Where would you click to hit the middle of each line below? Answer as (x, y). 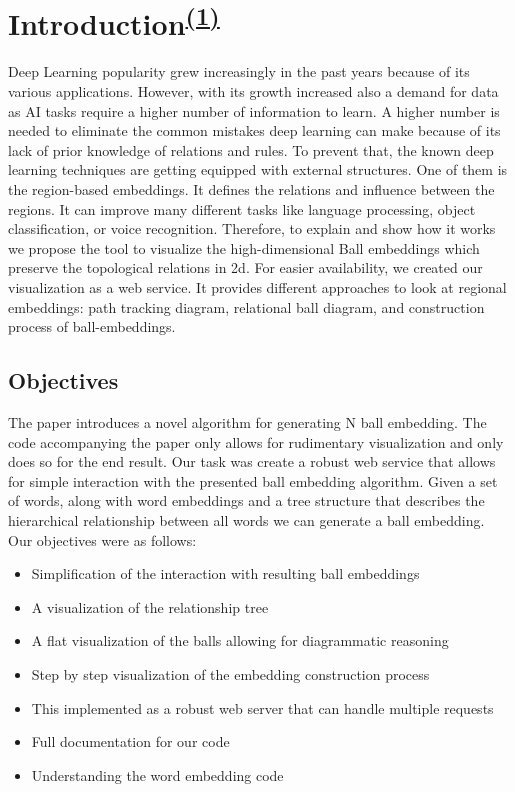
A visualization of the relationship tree (150, 606)
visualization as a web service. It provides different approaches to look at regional (257, 286)
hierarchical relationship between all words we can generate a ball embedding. (246, 519)
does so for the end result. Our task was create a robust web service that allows (252, 461)
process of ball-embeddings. (92, 326)
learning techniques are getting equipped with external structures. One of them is (258, 169)
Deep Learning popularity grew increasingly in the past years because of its (239, 71)
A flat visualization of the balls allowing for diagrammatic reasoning (240, 640)
